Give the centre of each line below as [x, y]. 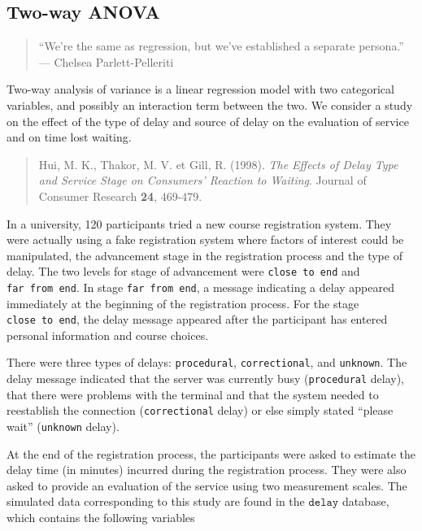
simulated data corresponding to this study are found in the [156, 501]
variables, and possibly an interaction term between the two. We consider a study [210, 104]
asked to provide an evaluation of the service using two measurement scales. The [207, 485]
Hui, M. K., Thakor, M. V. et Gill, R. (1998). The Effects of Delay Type [218, 164]
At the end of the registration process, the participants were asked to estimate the [211, 453]
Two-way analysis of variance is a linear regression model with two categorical [200, 89]
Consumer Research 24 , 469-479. [120, 196]
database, [365, 501]
